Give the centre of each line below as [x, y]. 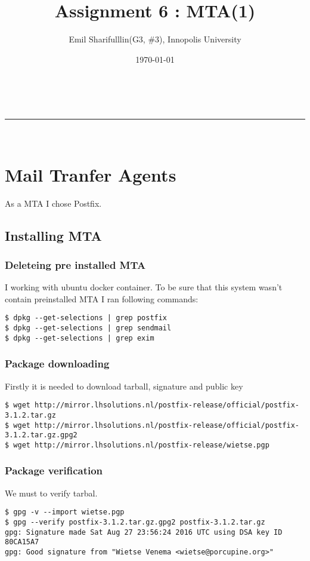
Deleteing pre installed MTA [75, 264]
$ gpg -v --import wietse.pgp [65, 512]
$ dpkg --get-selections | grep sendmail [88, 328]
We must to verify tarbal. [51, 493]
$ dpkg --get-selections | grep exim [80, 338]
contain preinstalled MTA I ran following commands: [102, 298]
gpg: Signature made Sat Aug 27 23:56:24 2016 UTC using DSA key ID [144, 532]
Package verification [54, 470]
